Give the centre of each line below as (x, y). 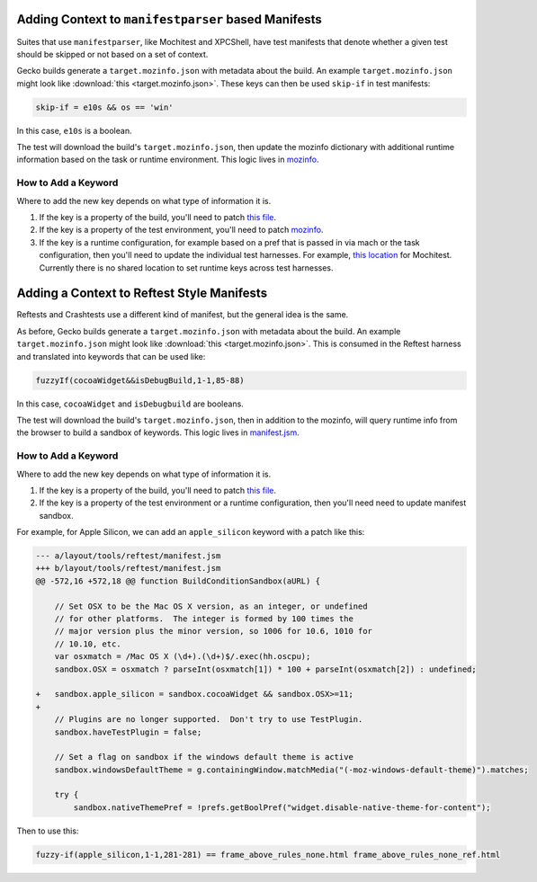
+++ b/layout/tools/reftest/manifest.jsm (128, 568)
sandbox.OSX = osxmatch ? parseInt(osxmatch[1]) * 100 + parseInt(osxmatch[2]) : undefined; (265, 669)
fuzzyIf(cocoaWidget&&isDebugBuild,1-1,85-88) (140, 380)
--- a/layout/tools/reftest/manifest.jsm (128, 556)
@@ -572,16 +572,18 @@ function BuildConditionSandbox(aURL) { (178, 581)
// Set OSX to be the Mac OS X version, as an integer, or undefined (211, 606)
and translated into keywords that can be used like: (111, 356)
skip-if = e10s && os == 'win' (105, 107)
